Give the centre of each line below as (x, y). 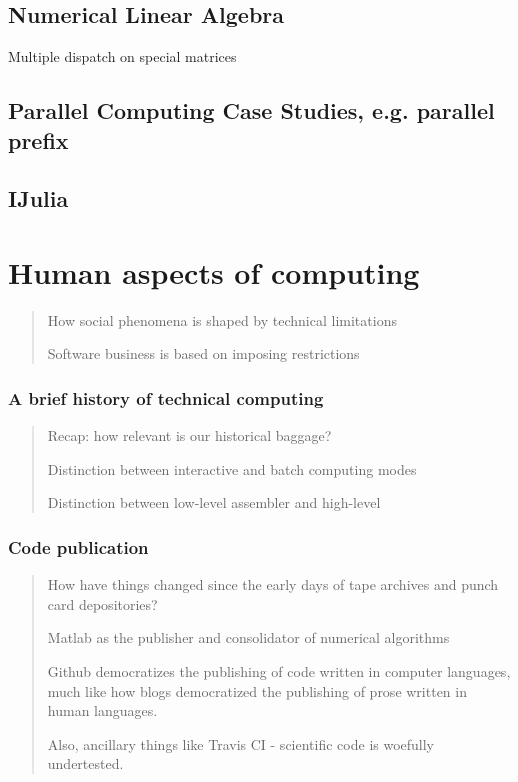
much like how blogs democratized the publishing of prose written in (257, 690)
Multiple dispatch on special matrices (122, 56)
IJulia (38, 198)
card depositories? (102, 603)
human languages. (102, 710)
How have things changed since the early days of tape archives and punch (273, 584)
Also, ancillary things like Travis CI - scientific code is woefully (241, 743)
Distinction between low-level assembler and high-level (214, 502)
